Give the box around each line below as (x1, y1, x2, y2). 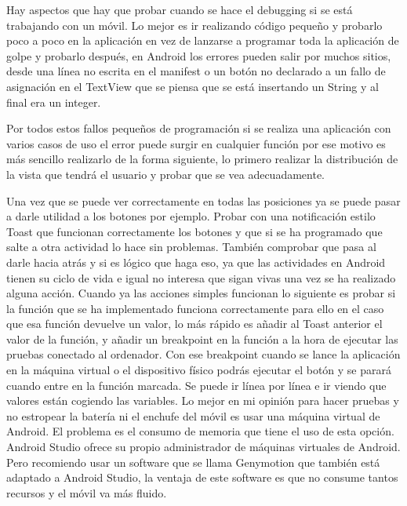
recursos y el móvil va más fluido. (6, 484, 167, 501)
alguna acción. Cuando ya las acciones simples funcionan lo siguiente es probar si (6, 285, 396, 301)
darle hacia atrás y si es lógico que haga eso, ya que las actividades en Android (6, 253, 386, 270)
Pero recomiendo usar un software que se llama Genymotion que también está (6, 453, 380, 470)
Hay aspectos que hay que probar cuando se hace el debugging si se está (6, 2, 353, 17)
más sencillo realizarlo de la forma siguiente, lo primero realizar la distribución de (6, 151, 398, 167)
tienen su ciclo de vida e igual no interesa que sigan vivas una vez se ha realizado (6, 269, 396, 286)
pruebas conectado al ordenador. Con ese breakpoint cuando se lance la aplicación (6, 346, 401, 362)
